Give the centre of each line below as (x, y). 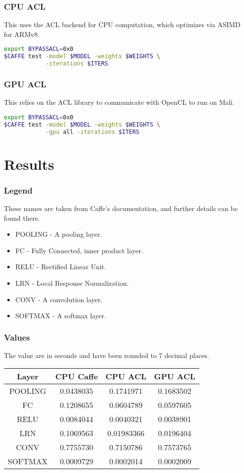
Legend (18, 190)
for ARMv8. (22, 34)
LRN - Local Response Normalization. (72, 283)
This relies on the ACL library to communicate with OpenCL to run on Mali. (119, 102)
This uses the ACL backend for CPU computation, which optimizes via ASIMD (122, 24)
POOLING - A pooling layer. (59, 234)
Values (17, 337)
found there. (22, 218)
